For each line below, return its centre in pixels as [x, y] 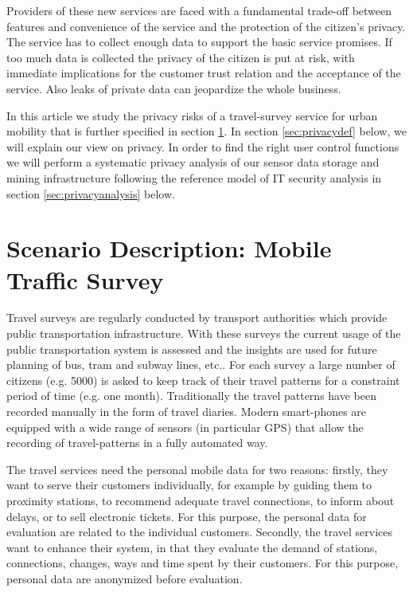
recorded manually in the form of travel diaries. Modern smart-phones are [187, 411]
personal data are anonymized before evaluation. [125, 578]
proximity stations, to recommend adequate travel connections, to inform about [201, 500]
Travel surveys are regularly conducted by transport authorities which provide [197, 318]
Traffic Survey [85, 279]
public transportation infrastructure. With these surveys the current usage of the [204, 333]
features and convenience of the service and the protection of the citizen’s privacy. [206, 26]
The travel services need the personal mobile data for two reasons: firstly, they [197, 469]
